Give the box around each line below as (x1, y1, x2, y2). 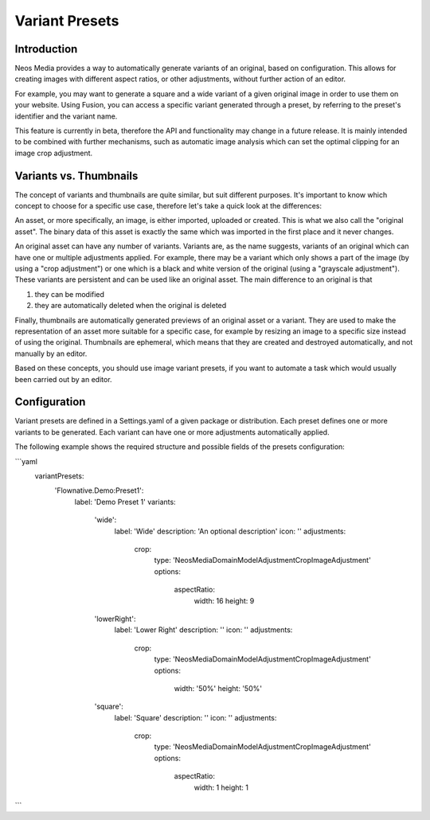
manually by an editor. (14, 349, 88, 358)
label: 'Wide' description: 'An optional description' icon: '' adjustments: (114, 526, 346, 536)
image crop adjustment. (14, 148, 93, 158)
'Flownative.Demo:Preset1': (54, 486, 144, 495)
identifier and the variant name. (14, 111, 118, 121)
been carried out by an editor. (14, 374, 112, 384)
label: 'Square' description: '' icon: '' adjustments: (114, 713, 277, 722)
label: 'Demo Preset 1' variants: (74, 497, 176, 506)
